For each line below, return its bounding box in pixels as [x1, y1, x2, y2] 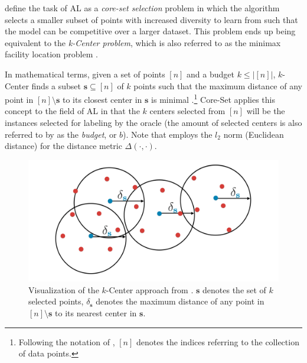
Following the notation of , [18, 335, 115, 348]
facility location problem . [5, 48, 98, 60]
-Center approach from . [106, 283, 194, 296]
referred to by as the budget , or [5, 128, 117, 140]
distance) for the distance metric [5, 140, 122, 152]
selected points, [28, 295, 84, 307]
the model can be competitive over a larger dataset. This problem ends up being [5, 25, 296, 37]
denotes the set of [203, 283, 266, 296]
